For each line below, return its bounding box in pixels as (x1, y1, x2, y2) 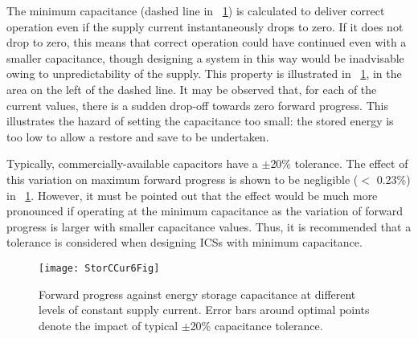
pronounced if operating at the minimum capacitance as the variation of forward (6, 202, 404, 219)
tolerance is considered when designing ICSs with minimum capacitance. (6, 234, 363, 251)
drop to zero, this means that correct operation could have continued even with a (6, 34, 407, 51)
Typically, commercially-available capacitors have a (6, 155, 258, 172)
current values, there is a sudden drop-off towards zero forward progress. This (6, 96, 388, 113)
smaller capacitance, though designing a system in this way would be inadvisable (6, 49, 404, 66)
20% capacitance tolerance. (190, 317, 323, 333)
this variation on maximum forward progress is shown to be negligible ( (6, 170, 359, 187)
